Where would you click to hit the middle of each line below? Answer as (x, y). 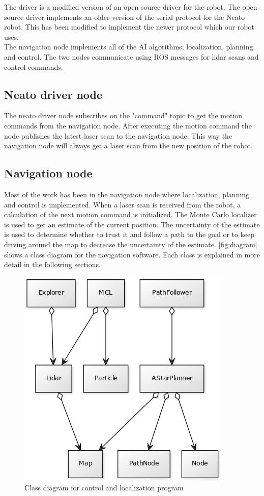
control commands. (34, 67)
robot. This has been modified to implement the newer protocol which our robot (129, 27)
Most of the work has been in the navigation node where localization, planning (127, 194)
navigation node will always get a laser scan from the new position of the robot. (128, 146)
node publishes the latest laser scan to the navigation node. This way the (118, 135)
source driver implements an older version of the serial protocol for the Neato (125, 17)
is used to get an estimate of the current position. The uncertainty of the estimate (132, 224)
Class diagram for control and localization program (104, 488)
